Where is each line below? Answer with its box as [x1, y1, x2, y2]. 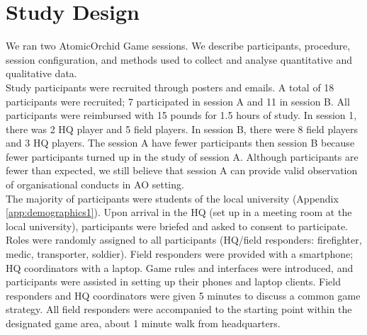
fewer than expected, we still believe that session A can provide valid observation [6, 163, 358, 178]
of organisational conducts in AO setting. [6, 177, 184, 192]
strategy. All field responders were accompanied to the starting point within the [6, 302, 352, 317]
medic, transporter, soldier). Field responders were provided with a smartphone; [6, 246, 354, 261]
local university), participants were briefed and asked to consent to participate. [6, 218, 349, 233]
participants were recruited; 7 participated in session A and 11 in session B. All [6, 93, 350, 108]
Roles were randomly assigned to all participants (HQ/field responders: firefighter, [6, 232, 362, 247]
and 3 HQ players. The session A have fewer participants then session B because [6, 135, 355, 150]
